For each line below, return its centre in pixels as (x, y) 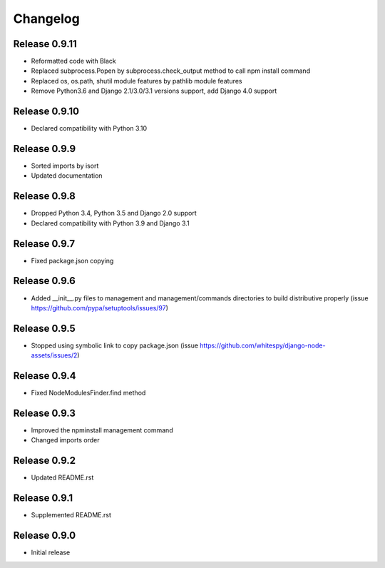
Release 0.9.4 (45, 376)
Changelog (46, 19)
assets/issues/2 (54, 355)
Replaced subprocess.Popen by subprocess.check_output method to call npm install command (170, 71)
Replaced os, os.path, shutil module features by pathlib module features (137, 81)
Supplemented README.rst (71, 515)
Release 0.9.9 (45, 149)
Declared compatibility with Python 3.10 (89, 128)
